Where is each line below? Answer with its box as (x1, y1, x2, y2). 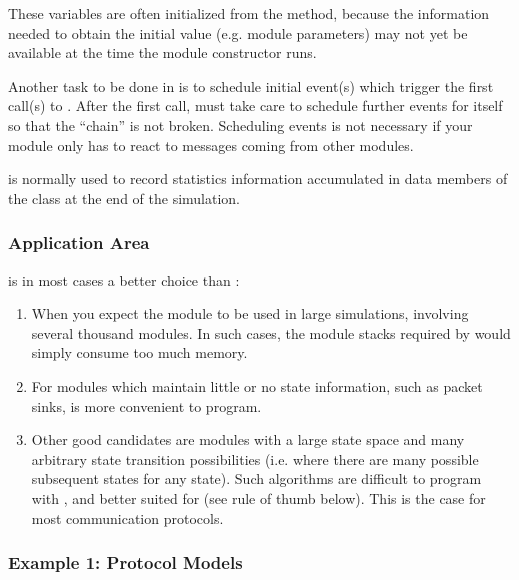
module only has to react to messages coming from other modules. (8, 134, 414, 155)
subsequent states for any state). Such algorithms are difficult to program (31, 468, 482, 489)
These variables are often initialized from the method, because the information (8, 3, 490, 23)
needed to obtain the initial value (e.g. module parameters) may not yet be (8, 22, 468, 43)
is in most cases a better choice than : (8, 269, 240, 290)
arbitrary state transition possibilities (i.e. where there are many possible (31, 448, 479, 469)
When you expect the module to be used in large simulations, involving (31, 303, 469, 324)
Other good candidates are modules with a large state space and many (31, 429, 465, 450)
